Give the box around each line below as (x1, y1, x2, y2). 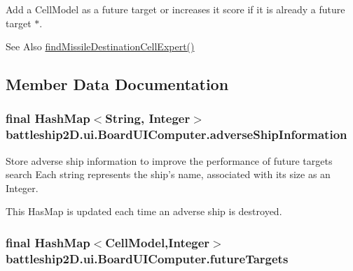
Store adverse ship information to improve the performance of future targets (6, 153, 333, 168)
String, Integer (105, 110, 191, 127)
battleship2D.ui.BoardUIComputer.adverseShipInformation (6, 126, 347, 143)
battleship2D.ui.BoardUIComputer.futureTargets (6, 249, 289, 267)
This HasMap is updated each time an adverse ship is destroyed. (6, 204, 282, 219)
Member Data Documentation (6, 73, 229, 95)
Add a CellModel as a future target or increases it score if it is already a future (6, 2, 345, 16)
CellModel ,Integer (105, 234, 210, 251)
